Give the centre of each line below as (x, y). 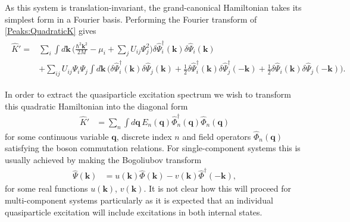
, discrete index (144, 136)
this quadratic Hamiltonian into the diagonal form (96, 106)
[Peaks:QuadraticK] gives (51, 31)
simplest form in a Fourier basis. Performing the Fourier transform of (131, 19)
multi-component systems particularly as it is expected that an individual (139, 200)
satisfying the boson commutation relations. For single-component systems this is (153, 148)
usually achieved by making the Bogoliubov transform (103, 160)
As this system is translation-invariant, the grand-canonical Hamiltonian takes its (153, 7)
